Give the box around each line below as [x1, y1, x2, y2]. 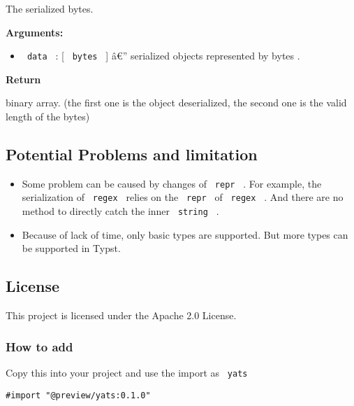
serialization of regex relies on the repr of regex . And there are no [22, 190, 344, 204]
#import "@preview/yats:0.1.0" [6, 390, 151, 400]
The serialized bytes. [6, 1, 94, 15]
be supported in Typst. [22, 241, 121, 255]
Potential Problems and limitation [6, 143, 258, 165]
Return [6, 71, 41, 86]
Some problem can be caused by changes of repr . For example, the [22, 176, 322, 190]
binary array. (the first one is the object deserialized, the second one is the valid [6, 95, 347, 110]
